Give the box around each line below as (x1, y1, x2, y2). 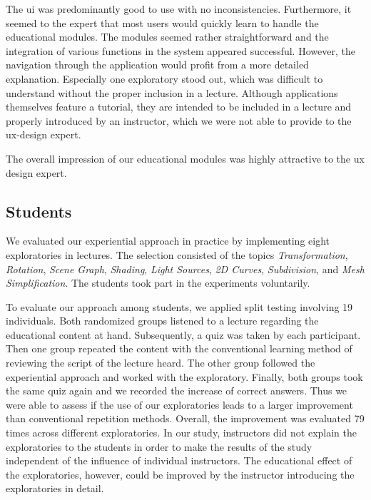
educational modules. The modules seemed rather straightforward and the (6, 29, 329, 44)
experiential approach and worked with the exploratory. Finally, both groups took (6, 369, 363, 384)
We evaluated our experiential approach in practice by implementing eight (6, 233, 330, 248)
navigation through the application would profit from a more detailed (6, 57, 309, 72)
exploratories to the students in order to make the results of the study (6, 439, 312, 454)
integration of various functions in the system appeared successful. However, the (6, 43, 355, 58)
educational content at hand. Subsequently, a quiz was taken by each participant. (6, 327, 361, 342)
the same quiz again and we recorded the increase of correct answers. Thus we (6, 383, 347, 398)
